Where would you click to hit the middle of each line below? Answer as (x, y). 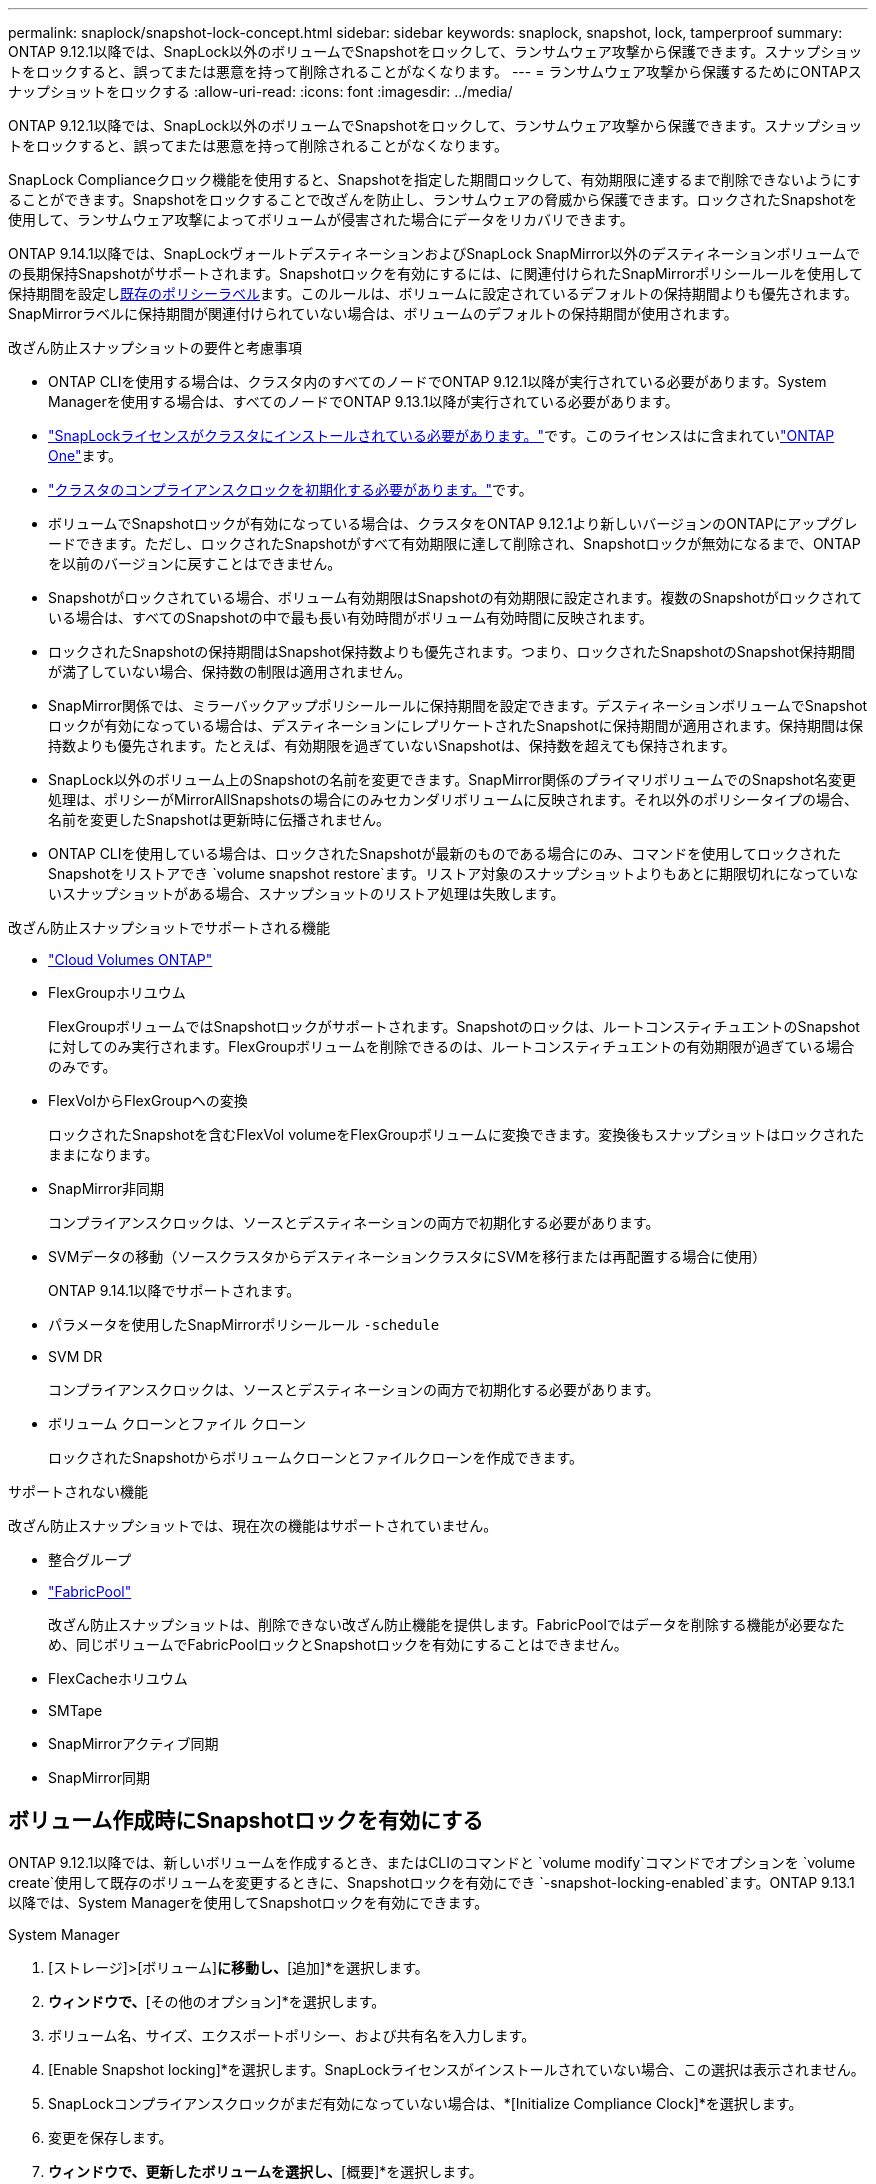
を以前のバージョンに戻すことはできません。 (195, 563)
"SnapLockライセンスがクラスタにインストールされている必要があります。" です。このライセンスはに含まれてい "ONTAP (441, 435)
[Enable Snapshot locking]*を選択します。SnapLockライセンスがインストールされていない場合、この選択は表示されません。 (456, 2069)
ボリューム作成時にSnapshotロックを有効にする (246, 1821)
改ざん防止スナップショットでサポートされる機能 (169, 927)
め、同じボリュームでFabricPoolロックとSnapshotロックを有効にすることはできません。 (338, 1644)
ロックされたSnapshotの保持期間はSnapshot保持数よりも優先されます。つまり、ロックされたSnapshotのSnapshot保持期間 (452, 651)
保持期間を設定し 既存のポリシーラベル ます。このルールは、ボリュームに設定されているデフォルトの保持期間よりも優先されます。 (433, 293)
